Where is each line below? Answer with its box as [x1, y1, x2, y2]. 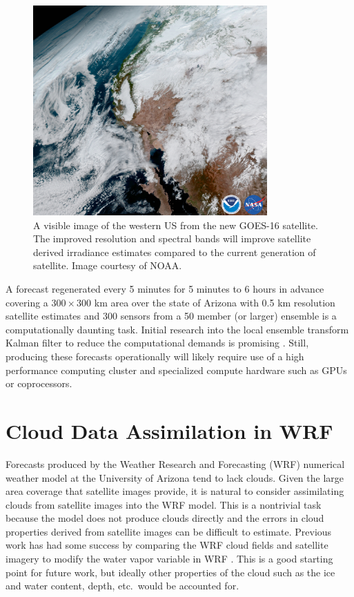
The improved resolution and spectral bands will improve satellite [33, 231, 311, 246]
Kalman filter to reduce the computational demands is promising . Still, [6, 335, 309, 350]
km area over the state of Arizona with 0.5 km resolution [94, 295, 335, 309]
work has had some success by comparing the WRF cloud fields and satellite [6, 538, 328, 552]
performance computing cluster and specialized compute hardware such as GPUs [6, 362, 347, 377]
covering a [6, 295, 48, 309]
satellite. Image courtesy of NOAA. [33, 258, 182, 273]
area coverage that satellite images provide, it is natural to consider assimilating [6, 484, 344, 498]
